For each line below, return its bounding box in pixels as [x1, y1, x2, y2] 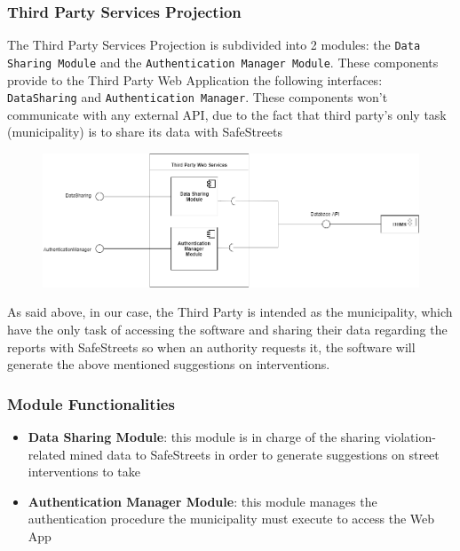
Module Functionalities [7, 392, 175, 414]
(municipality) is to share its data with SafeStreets [7, 122, 282, 141]
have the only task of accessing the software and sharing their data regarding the [7, 320, 448, 339]
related [28, 445, 66, 463]
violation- [384, 428, 436, 446]
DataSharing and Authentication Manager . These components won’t [7, 88, 388, 106]
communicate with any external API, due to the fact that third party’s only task [7, 105, 447, 123]
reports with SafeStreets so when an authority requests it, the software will [7, 337, 416, 356]
